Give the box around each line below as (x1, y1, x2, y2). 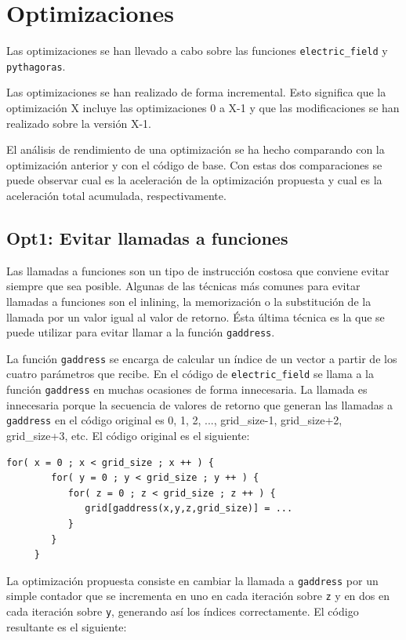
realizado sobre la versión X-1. (6, 115, 151, 131)
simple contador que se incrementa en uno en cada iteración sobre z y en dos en (6, 587, 390, 604)
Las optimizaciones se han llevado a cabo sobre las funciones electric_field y (6, 42, 388, 59)
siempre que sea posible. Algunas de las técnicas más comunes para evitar (6, 278, 361, 294)
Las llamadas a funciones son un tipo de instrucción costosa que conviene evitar (6, 262, 390, 278)
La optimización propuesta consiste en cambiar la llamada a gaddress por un (6, 572, 379, 588)
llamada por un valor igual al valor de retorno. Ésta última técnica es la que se (6, 308, 385, 325)
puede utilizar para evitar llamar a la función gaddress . (6, 324, 275, 340)
